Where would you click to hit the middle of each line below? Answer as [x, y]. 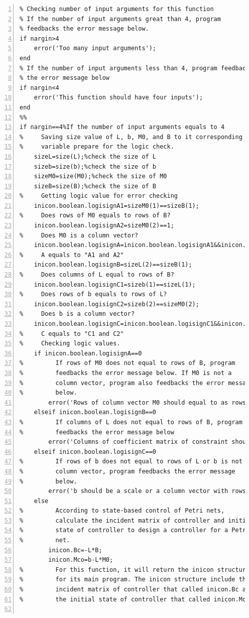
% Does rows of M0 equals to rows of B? [95, 216]
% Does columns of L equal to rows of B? [97, 275]
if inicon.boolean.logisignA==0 [88, 353]
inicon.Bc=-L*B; [75, 550]
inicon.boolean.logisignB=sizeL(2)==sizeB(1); [113, 265]
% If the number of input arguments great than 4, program [120, 19]
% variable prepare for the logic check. [97, 147]
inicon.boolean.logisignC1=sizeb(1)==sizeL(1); [115, 284]
